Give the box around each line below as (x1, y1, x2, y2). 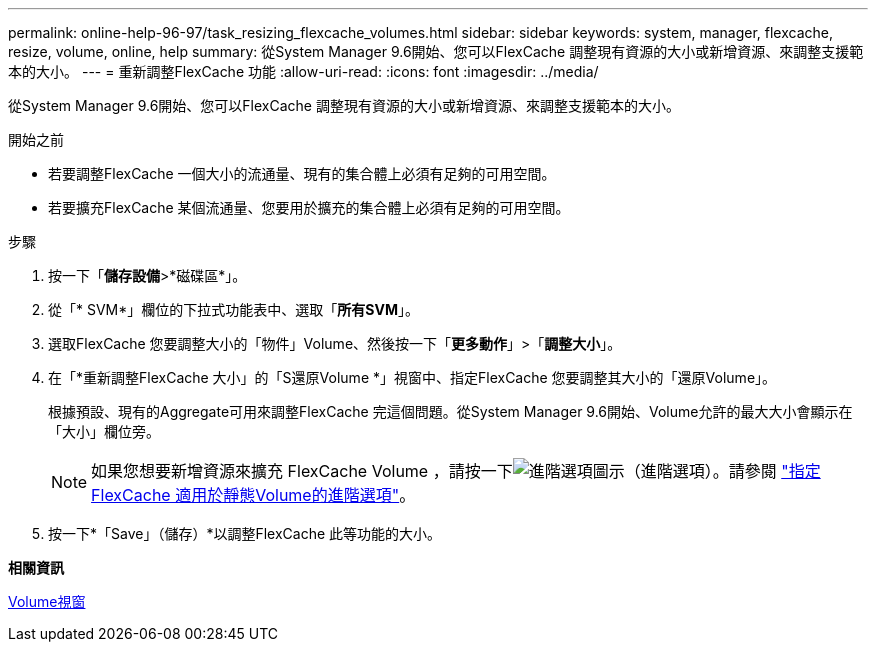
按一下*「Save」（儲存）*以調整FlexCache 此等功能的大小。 (48, 525, 442, 542)
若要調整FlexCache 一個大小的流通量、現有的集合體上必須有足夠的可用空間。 (48, 165, 556, 182)
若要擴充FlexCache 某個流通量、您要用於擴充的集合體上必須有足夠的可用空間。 (48, 199, 570, 216)
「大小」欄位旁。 (48, 423, 160, 440)
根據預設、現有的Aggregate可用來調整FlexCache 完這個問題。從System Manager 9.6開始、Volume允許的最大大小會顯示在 (48, 403, 853, 420)
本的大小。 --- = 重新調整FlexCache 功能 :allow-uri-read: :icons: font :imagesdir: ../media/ (8, 63, 599, 80)
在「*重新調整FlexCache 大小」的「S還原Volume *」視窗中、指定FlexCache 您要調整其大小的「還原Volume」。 (48, 369, 777, 386)
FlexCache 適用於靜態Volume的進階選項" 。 (91, 485, 416, 505)
